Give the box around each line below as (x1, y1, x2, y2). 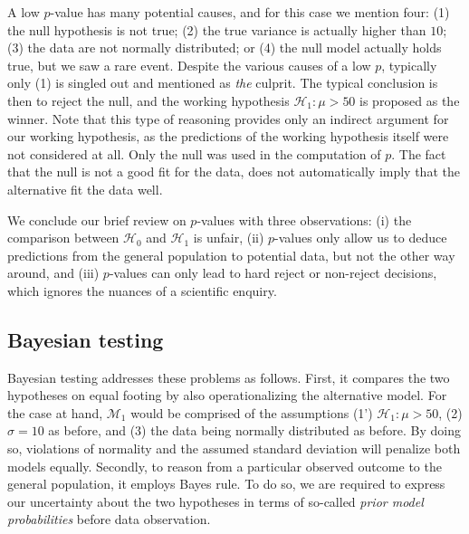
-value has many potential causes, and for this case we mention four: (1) (50, 3, 450, 21)
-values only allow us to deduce (274, 228, 447, 247)
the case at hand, (7, 403, 103, 422)
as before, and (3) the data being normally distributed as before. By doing (48, 421, 461, 440)
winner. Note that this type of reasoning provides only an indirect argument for (7, 109, 449, 128)
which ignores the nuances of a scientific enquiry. (7, 281, 277, 300)
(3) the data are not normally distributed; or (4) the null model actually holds (7, 38, 442, 57)
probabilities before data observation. (7, 510, 211, 529)
